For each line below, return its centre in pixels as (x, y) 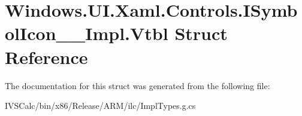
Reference (46, 57)
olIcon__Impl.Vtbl (87, 33)
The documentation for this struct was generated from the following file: (138, 85)
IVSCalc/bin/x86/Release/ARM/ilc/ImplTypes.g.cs (100, 106)
